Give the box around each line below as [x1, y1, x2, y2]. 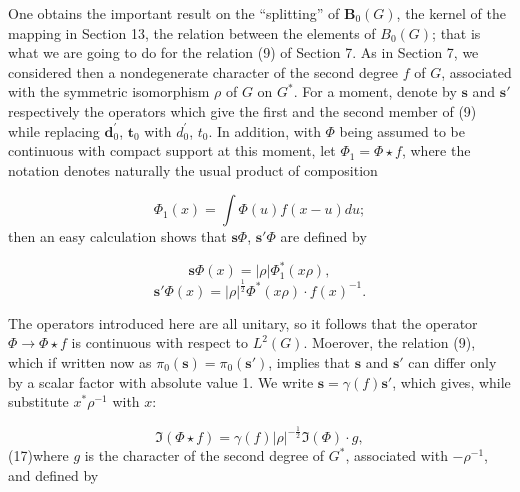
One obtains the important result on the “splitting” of [8, 3, 340, 23]
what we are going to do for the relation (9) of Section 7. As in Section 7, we [8, 42, 479, 63]
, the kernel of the [396, 3, 506, 23]
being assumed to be [339, 120, 465, 141]
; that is [432, 22, 481, 43]
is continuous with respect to [71, 332, 249, 353]
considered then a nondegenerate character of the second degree [8, 61, 398, 82]
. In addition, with [208, 120, 321, 141]
